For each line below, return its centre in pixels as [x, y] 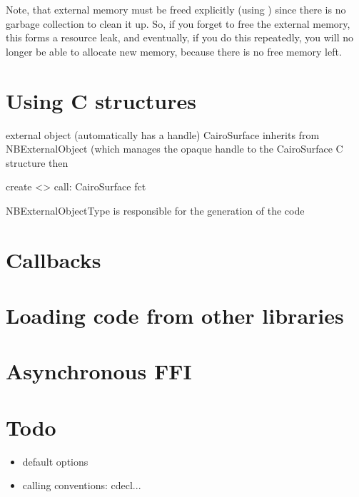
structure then [37, 162]
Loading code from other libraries [175, 316]
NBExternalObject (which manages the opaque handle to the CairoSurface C [175, 149]
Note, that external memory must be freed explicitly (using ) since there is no [176, 9]
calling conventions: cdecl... [82, 485]
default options [55, 461]
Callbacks [54, 259]
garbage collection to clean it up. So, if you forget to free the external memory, [178, 23]
